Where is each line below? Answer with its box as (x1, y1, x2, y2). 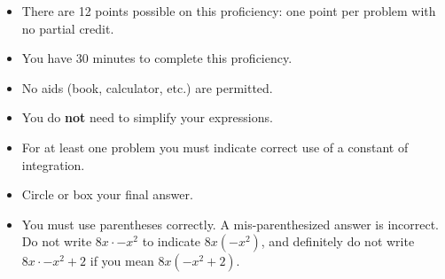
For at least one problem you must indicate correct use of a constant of (21, 137, 409, 156)
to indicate (142, 232, 201, 251)
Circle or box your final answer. (21, 185, 193, 204)
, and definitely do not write (261, 232, 415, 251)
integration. (21, 155, 85, 174)
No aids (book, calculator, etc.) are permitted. (21, 78, 273, 97)
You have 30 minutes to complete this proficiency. (21, 49, 293, 67)
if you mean (90, 252, 154, 270)
